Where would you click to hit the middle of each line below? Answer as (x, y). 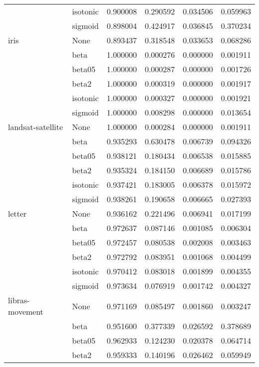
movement (26, 311)
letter (17, 213)
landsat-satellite (36, 127)
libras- (19, 300)
